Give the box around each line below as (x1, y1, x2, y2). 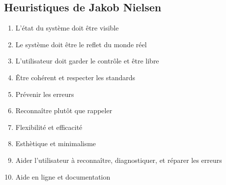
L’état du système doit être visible (15, 23, 119, 33)
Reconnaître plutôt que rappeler (15, 105, 113, 116)
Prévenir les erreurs (15, 89, 74, 99)
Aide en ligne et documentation (15, 171, 111, 182)
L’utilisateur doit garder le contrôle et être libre (15, 56, 159, 66)
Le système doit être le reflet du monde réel (15, 39, 147, 49)
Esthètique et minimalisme (15, 138, 96, 149)
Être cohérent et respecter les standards (15, 72, 136, 82)
